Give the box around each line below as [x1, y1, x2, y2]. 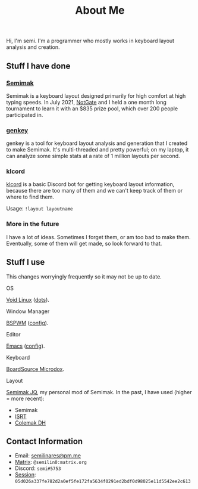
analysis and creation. [6, 44, 60, 51]
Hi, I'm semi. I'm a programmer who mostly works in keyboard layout [6, 37, 174, 45]
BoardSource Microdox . [6, 365, 64, 373]
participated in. [6, 111, 43, 118]
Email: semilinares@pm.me [14, 452, 81, 459]
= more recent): [6, 395, 45, 402]
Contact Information [6, 436, 83, 446]
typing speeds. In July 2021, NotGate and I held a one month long [6, 98, 166, 106]
